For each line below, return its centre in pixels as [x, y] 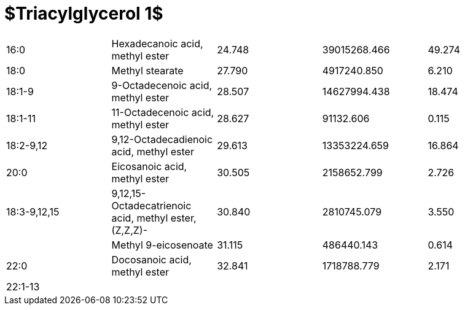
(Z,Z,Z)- [130, 230]
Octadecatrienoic [151, 205]
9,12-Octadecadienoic [162, 139]
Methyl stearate [147, 70]
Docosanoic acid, [151, 259]
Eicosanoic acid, [149, 166]
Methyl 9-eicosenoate [162, 245]
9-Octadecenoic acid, [162, 85]
